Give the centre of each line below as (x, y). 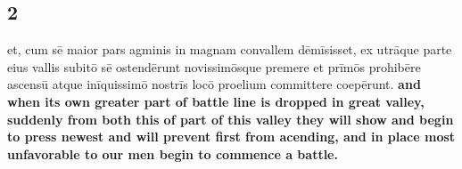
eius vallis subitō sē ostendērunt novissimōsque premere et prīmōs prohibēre (214, 66)
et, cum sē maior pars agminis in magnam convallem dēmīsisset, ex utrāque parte (230, 49)
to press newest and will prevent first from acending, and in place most (231, 137)
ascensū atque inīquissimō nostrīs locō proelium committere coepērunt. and (214, 84)
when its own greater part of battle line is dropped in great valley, (216, 101)
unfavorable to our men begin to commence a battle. (173, 153)
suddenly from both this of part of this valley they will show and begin (231, 119)
